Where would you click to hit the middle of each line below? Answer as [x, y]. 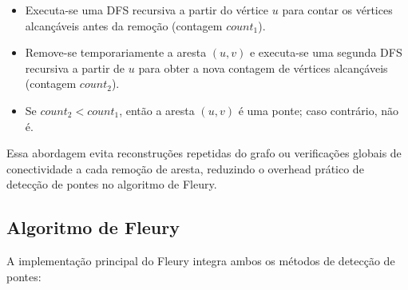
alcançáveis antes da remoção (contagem [124, 25]
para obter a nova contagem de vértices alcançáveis [263, 68]
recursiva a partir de [75, 68]
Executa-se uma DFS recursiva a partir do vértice [147, 10]
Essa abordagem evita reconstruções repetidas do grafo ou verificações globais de [204, 153]
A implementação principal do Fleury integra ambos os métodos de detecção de [201, 261]
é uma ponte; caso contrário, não [319, 110]
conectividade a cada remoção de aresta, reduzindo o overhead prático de [185, 168]
